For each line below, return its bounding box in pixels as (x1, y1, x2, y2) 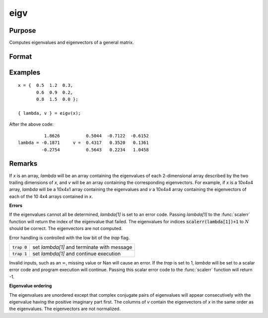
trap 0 (12, 245, 27, 250)
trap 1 (12, 251, 27, 256)
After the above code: (9, 122, 54, 127)
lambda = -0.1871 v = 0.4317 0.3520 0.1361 (18, 140, 149, 146)
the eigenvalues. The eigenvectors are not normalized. (9, 306, 121, 312)
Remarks (9, 159, 38, 168)
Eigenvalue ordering (9, 283, 52, 289)
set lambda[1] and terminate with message (32, 244, 133, 251)
